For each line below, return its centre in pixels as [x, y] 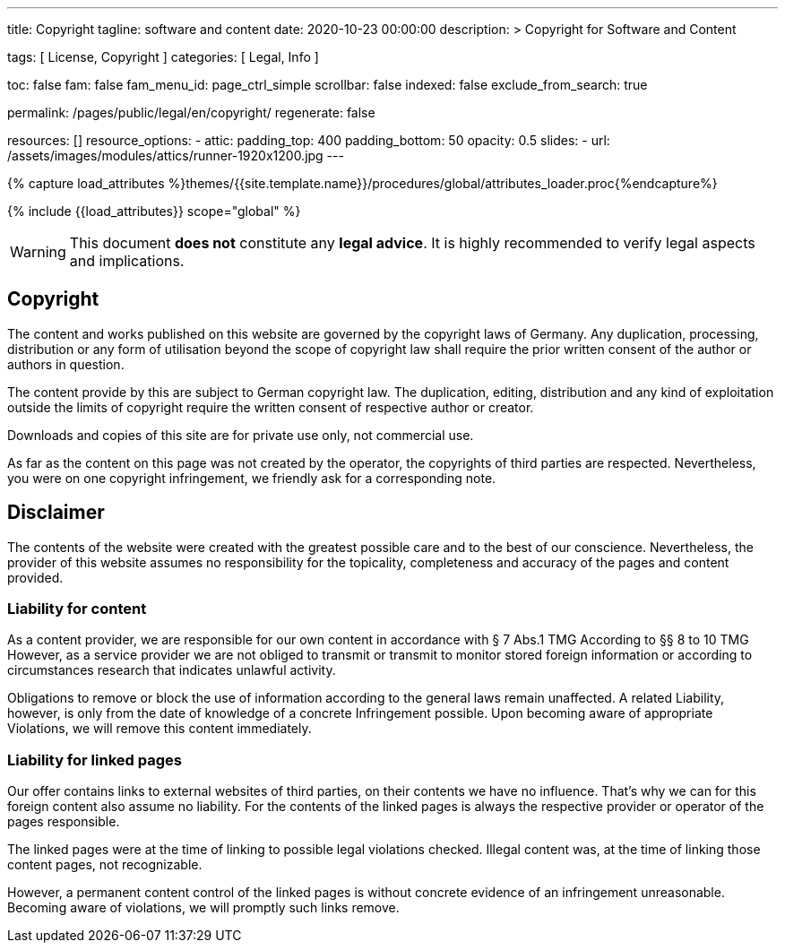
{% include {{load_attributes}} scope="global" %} [154, 211]
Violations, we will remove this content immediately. [160, 729]
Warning [38, 252]
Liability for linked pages [95, 760]
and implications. [127, 261]
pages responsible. [64, 822]
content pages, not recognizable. [105, 865]
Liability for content [77, 609]
